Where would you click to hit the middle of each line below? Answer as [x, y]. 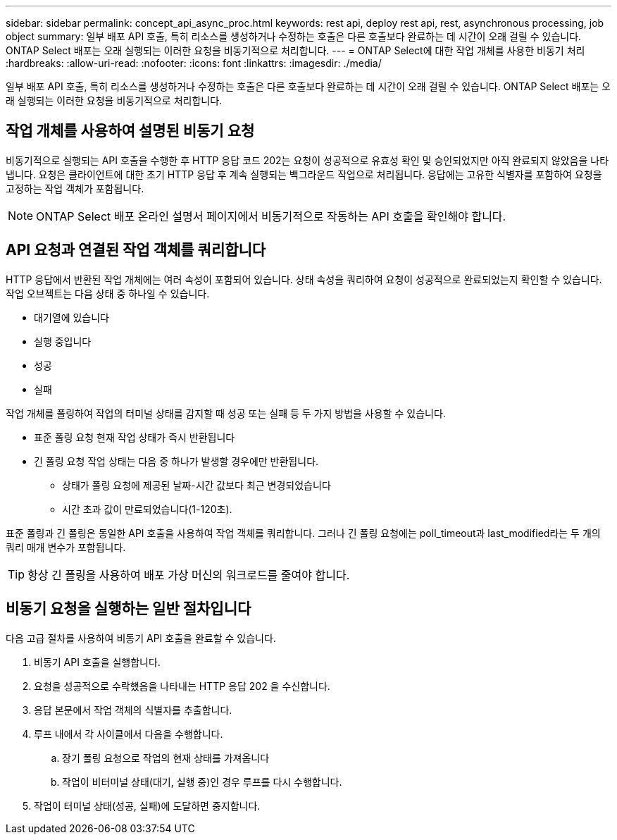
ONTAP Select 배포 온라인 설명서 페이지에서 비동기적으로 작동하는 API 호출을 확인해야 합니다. [271, 216]
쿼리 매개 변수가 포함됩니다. [66, 547]
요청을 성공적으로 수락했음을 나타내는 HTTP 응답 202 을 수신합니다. [182, 686]
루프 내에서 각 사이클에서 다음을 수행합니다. [129, 734]
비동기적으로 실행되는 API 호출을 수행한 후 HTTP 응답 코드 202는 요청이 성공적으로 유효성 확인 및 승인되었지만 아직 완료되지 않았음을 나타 [307, 160]
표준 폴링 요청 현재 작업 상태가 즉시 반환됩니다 [135, 437]
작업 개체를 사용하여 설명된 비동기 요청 [130, 131]
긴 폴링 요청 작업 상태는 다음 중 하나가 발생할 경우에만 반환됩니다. [176, 461]
